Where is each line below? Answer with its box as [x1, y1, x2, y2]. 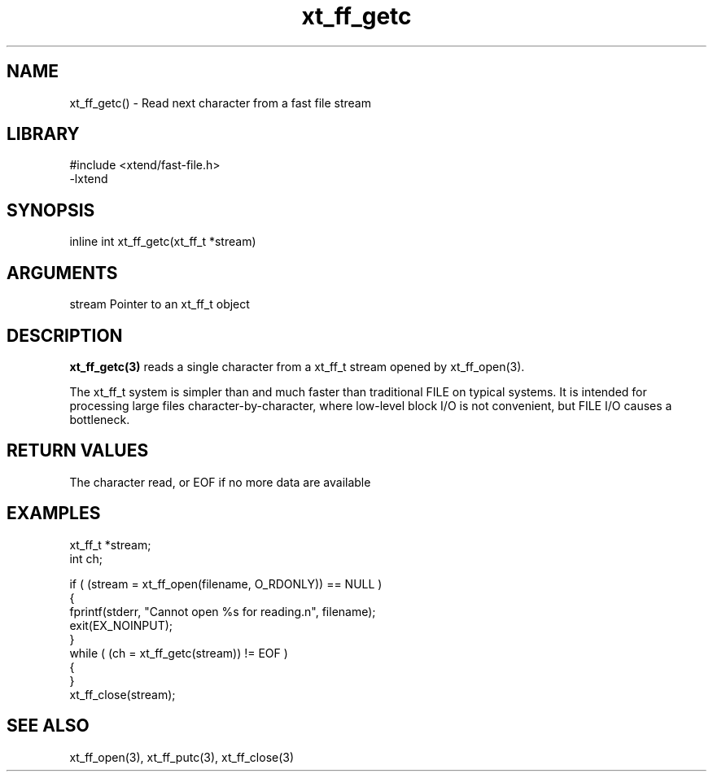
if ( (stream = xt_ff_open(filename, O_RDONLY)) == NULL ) [69, 576, 383, 591]
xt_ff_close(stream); [69, 687, 176, 702]
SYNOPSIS [7, 199, 95, 221]
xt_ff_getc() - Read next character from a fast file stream [69, 95, 371, 110]
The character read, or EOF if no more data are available [69, 474, 371, 489]
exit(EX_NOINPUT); [69, 618, 173, 632]
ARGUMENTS [7, 262, 118, 283]
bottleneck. [69, 412, 130, 426]
